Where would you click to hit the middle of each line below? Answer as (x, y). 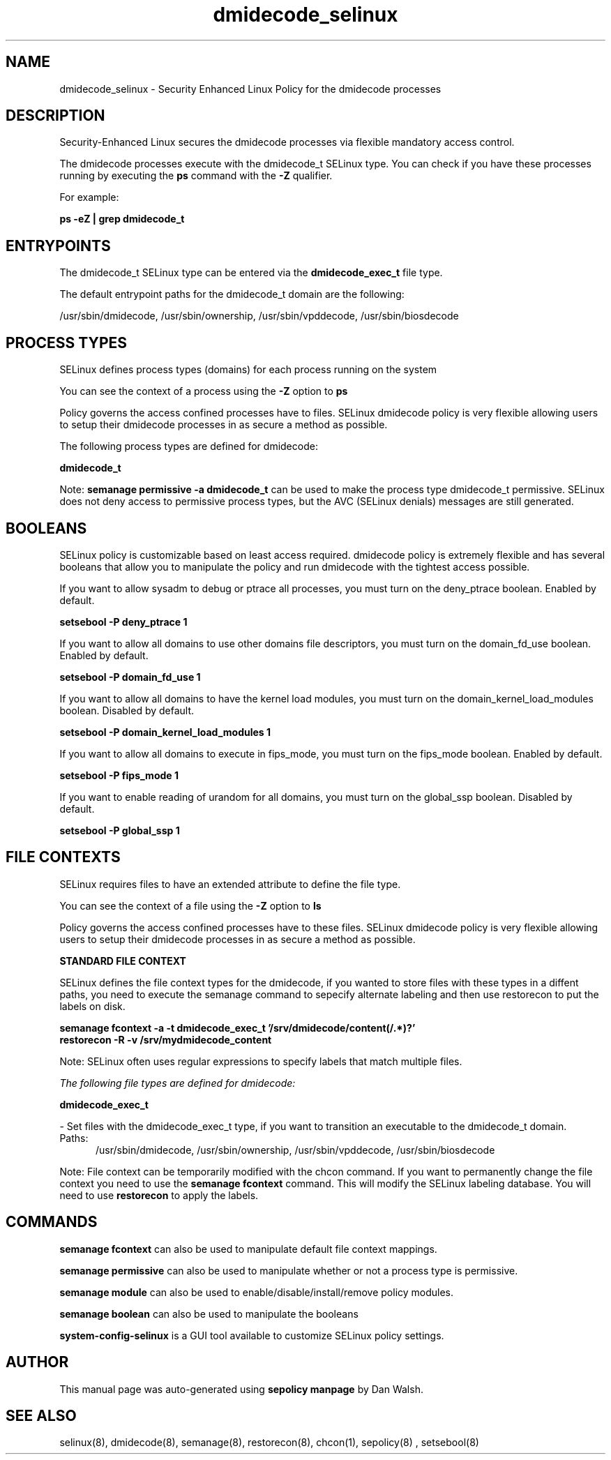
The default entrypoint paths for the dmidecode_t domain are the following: (232, 294)
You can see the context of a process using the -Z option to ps (204, 391)
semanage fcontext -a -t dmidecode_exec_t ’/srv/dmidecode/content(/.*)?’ (237, 1028)
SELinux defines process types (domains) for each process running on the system (248, 370)
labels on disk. (92, 1006)
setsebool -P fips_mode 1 (119, 775)
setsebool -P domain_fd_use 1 (130, 677)
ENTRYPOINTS (58, 246)
